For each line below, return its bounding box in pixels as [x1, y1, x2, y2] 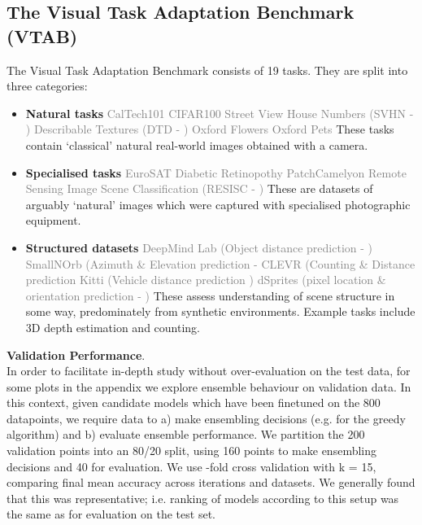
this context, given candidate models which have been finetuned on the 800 [7, 394, 381, 411]
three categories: [7, 77, 88, 94]
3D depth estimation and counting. [25, 318, 200, 335]
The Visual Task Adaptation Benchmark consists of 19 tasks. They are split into [7, 61, 408, 78]
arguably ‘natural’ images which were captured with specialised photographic [25, 195, 411, 212]
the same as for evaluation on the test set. [7, 505, 215, 523]
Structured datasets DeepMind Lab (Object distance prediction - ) [25, 238, 373, 256]
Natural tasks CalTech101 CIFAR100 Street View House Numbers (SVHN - [25, 104, 414, 121]
